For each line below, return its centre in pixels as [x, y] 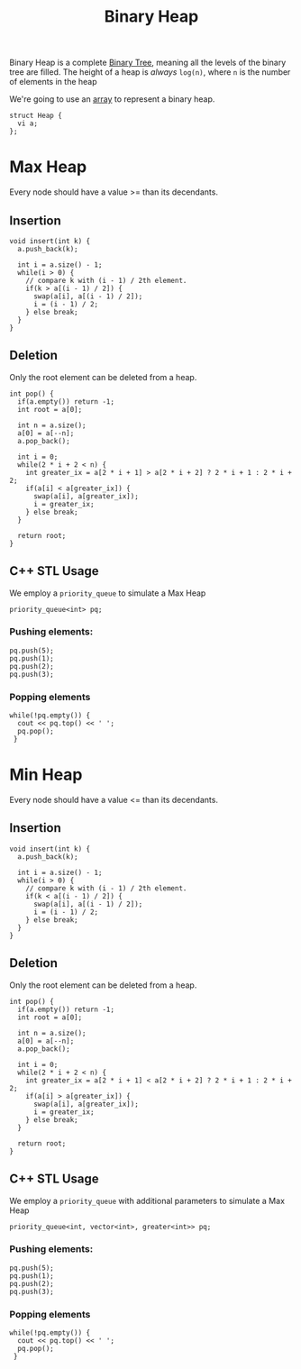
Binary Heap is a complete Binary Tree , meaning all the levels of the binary [148, 63]
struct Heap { [36, 116]
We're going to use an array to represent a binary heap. [112, 99]
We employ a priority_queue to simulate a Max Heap [108, 593]
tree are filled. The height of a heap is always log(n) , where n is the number [150, 72]
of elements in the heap [53, 82]
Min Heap [46, 775]
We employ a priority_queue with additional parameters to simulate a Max [147, 1200]
